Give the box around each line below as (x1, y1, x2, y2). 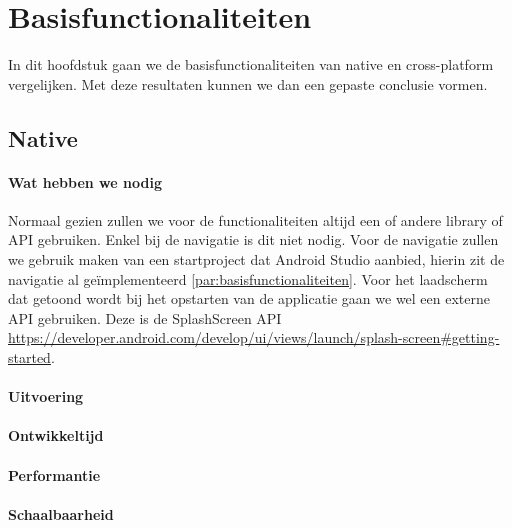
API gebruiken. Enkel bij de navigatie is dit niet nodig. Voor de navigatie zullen (8, 229, 499, 250)
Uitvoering (8, 386, 84, 407)
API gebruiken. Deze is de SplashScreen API (8, 307, 282, 328)
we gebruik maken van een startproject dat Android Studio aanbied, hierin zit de (8, 249, 505, 270)
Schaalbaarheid (8, 503, 114, 524)
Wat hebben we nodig (8, 171, 162, 192)
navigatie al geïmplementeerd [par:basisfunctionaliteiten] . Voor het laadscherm (8, 268, 488, 289)
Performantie (8, 464, 101, 485)
